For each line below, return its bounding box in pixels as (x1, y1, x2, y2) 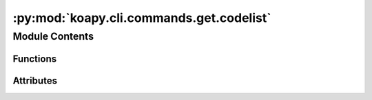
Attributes (12, 75, 58, 86)
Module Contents (12, 30, 94, 42)
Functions (12, 53, 57, 64)
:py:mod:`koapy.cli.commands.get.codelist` (12, 10, 271, 25)
